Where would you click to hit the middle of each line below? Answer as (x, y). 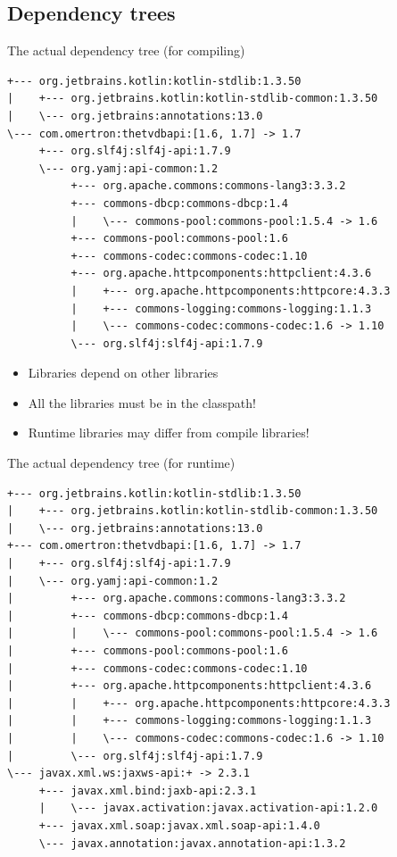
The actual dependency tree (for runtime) (121, 463)
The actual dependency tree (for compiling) (126, 50)
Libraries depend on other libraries (123, 373)
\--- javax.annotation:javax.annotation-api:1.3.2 (192, 843)
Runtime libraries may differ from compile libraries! (169, 433)
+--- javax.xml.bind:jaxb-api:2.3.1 (148, 790)
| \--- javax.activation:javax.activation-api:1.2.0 (208, 808)
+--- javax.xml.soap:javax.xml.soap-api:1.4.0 (179, 825)
